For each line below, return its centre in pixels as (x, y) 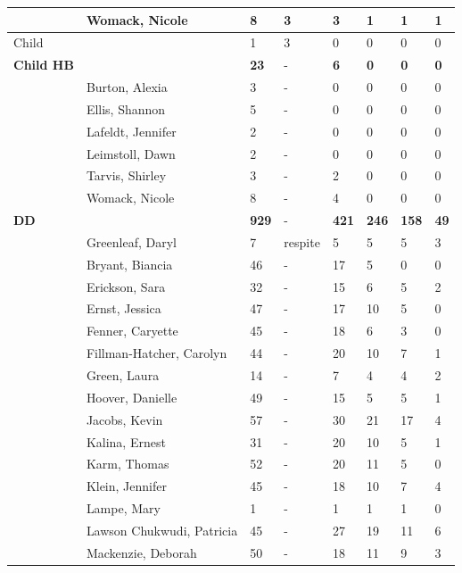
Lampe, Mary (123, 508)
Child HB (44, 65)
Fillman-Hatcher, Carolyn (157, 353)
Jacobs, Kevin (124, 419)
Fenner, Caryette (132, 331)
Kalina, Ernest (126, 441)
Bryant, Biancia (129, 264)
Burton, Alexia (127, 87)
